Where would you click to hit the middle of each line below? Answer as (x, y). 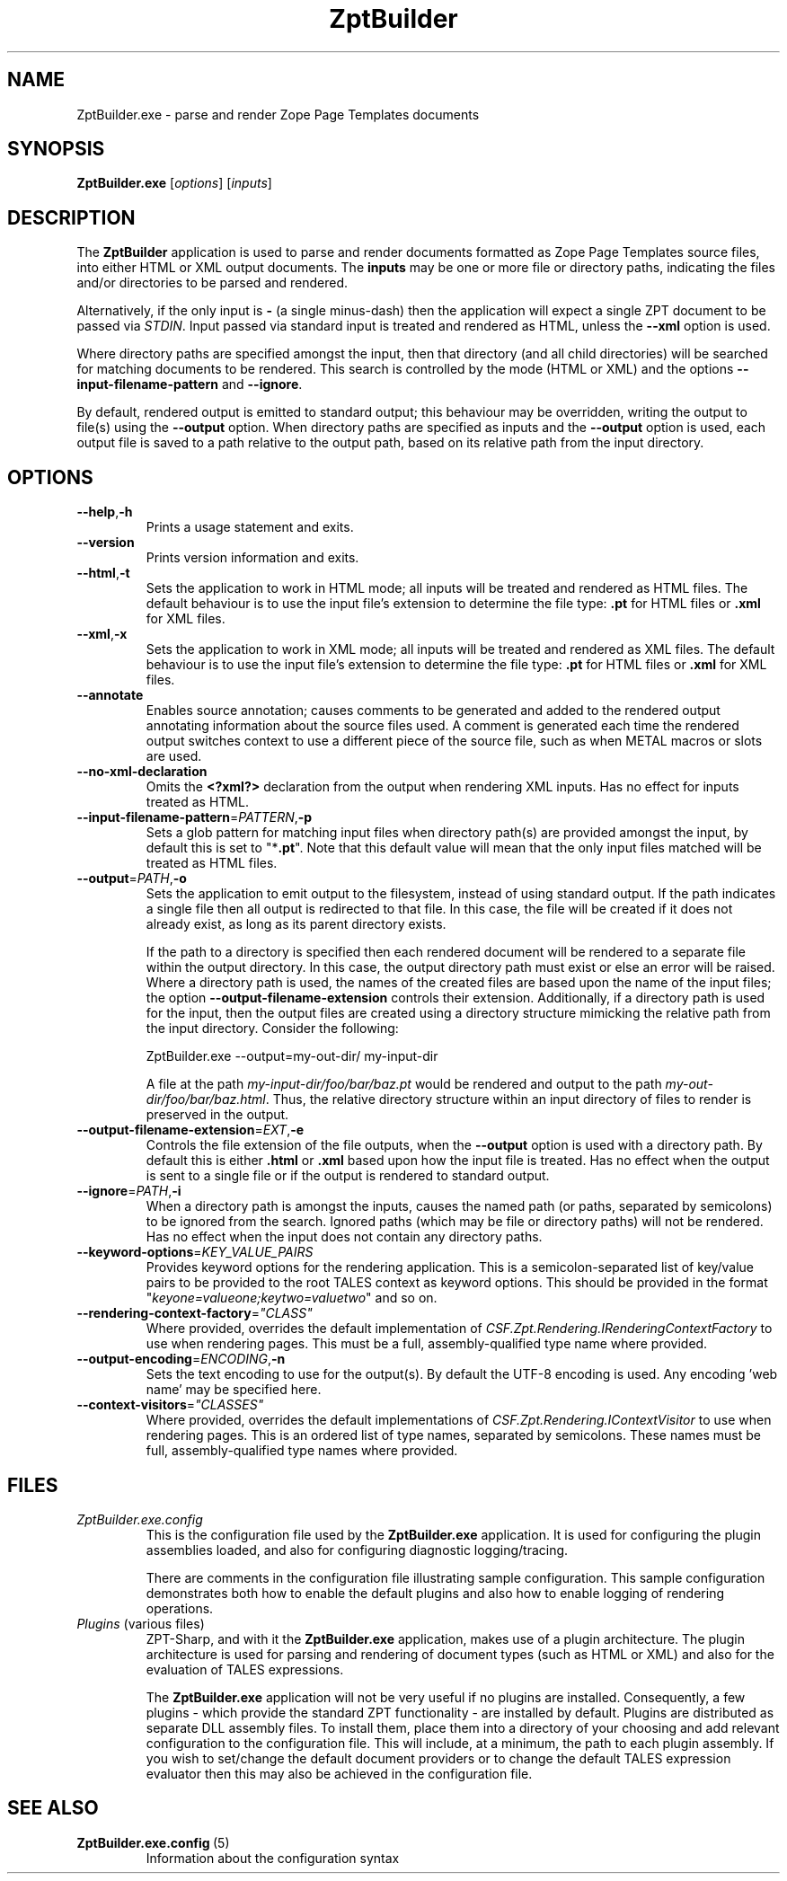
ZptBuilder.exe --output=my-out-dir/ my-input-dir (292, 1056)
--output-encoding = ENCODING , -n (181, 1359)
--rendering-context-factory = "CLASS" (195, 1313)
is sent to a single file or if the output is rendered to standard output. (348, 1176)
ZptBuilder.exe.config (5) (153, 1842)
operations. (180, 1608)
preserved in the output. (217, 1115)
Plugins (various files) (141, 1623)
